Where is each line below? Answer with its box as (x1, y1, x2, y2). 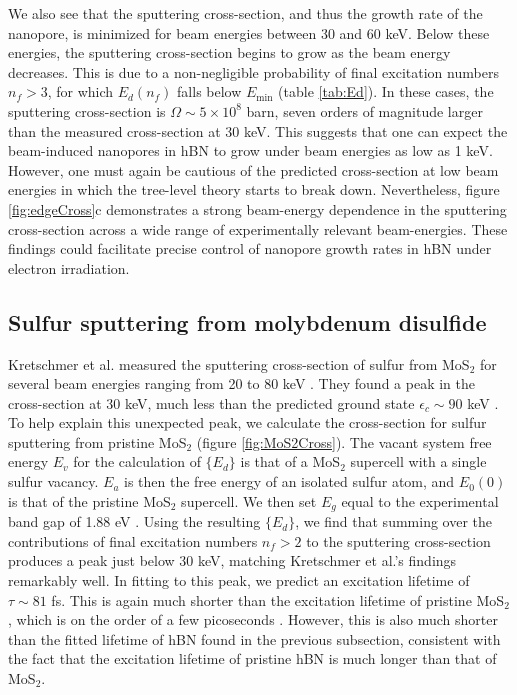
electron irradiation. (8, 257, 130, 278)
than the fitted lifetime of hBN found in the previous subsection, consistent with (8, 628, 501, 649)
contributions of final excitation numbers (8, 530, 258, 551)
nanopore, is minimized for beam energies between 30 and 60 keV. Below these (8, 22, 490, 43)
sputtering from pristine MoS (8, 431, 187, 452)
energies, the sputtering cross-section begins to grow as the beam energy (8, 42, 451, 63)
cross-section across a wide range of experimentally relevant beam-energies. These (8, 218, 508, 239)
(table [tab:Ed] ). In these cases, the (278, 81, 494, 102)
